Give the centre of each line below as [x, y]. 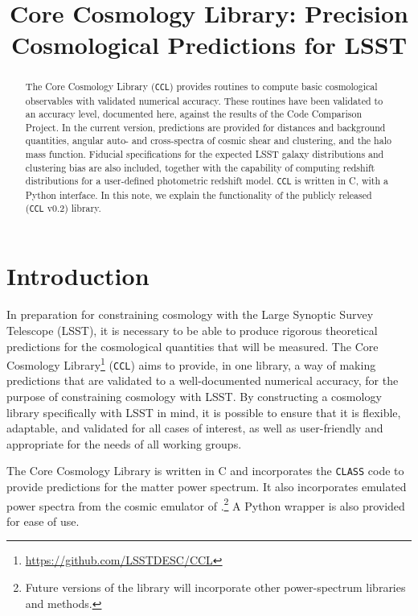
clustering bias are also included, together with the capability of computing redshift [200, 167]
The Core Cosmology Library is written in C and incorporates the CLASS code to [205, 471]
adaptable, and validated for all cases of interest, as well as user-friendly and [195, 428]
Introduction [78, 276]
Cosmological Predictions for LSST [209, 45]
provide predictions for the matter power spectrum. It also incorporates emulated [207, 487]
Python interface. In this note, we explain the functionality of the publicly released [199, 194]
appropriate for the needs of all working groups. [124, 443]
